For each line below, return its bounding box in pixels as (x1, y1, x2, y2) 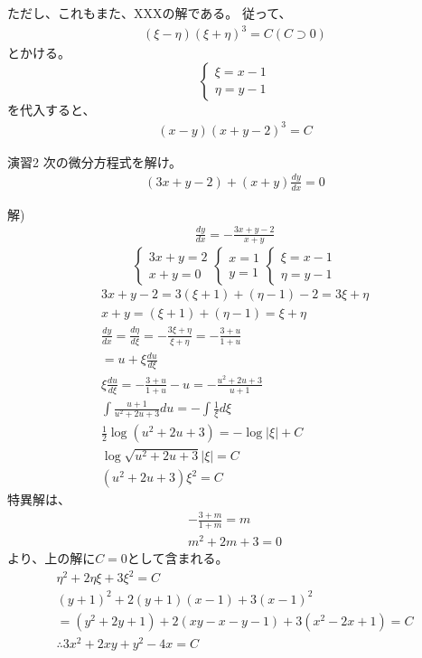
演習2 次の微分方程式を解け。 (7, 152, 182, 171)
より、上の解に (7, 548, 96, 567)
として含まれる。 (127, 548, 229, 567)
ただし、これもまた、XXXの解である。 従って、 (7, 4, 292, 22)
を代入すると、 (7, 99, 96, 118)
